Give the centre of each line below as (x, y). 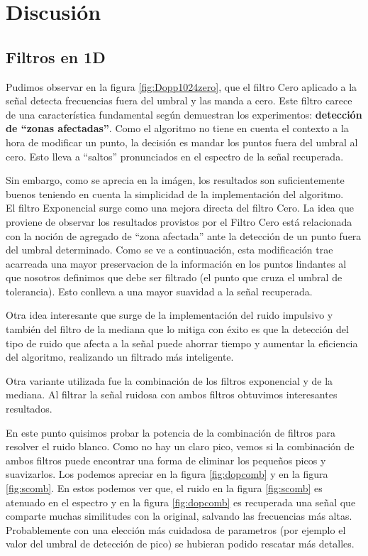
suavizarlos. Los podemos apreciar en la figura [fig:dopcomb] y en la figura (167, 474)
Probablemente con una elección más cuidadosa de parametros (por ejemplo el (176, 529)
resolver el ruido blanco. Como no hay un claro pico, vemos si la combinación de (180, 446)
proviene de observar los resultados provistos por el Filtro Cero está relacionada (179, 221)
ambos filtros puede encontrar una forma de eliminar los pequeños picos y (166, 460)
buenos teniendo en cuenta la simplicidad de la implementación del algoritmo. (175, 193)
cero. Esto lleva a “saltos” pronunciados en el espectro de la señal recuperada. (175, 156)
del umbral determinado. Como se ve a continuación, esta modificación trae (169, 250)
